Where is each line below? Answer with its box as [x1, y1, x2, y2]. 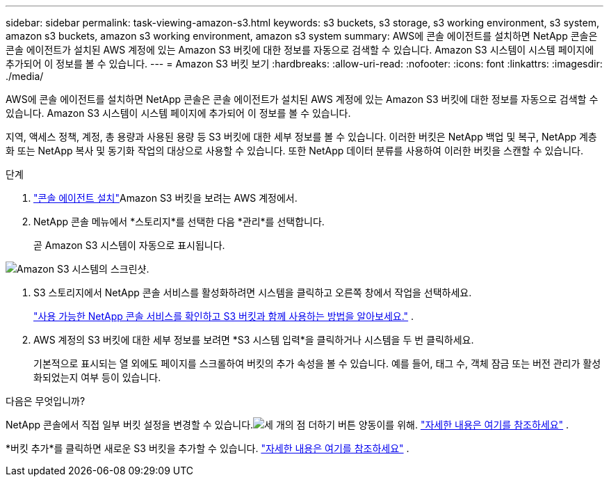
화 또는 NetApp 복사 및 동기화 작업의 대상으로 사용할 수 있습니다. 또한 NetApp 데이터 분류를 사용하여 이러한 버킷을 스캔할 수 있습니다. [6, 145, 584, 156]
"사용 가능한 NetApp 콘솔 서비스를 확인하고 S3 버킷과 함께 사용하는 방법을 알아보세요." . [33, 310, 414, 322]
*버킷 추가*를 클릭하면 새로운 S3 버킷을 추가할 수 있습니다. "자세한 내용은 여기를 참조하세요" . [6, 442, 409, 454]
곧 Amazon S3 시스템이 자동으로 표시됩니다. [33, 239, 225, 251]
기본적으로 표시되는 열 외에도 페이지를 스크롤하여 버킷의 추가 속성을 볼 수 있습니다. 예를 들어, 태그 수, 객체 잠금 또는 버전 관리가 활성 [33, 358, 601, 369]
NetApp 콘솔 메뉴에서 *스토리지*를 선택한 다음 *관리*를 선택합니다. [33, 216, 325, 227]
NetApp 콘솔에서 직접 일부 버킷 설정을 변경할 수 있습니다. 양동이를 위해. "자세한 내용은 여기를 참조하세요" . [6, 419, 569, 431]
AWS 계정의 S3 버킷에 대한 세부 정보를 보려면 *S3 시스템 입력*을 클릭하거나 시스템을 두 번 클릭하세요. [33, 334, 474, 346]
